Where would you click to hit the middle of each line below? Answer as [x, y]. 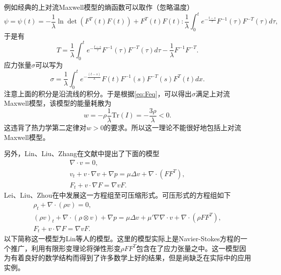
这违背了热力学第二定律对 [45, 127]
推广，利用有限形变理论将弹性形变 [65, 248]
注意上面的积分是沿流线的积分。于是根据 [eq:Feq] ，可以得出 [98, 93]
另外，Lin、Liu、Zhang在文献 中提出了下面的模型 [82, 153]
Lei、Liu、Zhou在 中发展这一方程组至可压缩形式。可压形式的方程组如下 [117, 195]
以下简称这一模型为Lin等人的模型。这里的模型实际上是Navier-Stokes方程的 [122, 239]
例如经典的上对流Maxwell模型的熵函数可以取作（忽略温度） [99, 7]
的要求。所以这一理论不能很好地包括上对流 [172, 127]
